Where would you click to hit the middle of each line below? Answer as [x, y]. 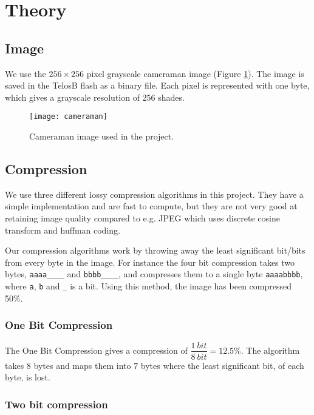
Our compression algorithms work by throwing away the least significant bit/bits [155, 250]
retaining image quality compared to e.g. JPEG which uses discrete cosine [142, 218]
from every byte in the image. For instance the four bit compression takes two [150, 262]
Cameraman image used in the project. [102, 136]
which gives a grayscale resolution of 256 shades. [95, 97]
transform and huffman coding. [63, 230]
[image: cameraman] [68, 117]
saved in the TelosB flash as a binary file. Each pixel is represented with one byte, [157, 85]
